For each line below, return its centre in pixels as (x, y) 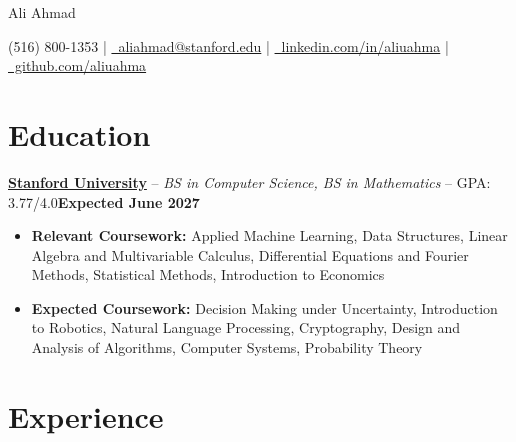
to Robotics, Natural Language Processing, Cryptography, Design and (246, 327)
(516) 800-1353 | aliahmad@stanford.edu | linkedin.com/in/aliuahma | (228, 45)
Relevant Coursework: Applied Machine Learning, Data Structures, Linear (269, 235)
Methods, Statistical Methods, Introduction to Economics (208, 274)
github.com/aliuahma (80, 65)
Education (79, 133)
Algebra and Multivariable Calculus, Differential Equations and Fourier (250, 254)
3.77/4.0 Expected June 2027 (104, 201)
